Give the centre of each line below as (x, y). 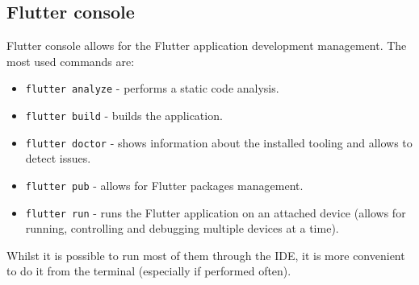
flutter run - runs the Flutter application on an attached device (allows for (216, 212)
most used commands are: (71, 61)
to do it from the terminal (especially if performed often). (149, 271)
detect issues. (58, 158)
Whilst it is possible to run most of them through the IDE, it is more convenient (206, 255)
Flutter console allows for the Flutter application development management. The (207, 45)
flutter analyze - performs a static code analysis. (152, 88)
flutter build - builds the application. (124, 116)
